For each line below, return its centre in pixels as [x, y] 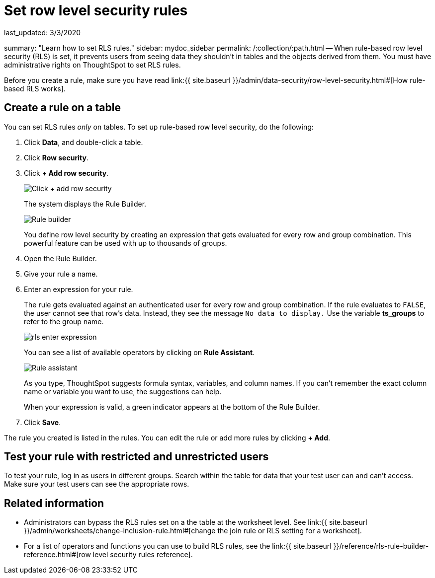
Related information [54, 503]
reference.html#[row [57, 555]
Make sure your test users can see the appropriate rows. [97, 484]
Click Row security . [56, 157]
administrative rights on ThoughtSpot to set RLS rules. [92, 65]
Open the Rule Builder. [60, 258]
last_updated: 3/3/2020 [43, 32]
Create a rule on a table [62, 108]
